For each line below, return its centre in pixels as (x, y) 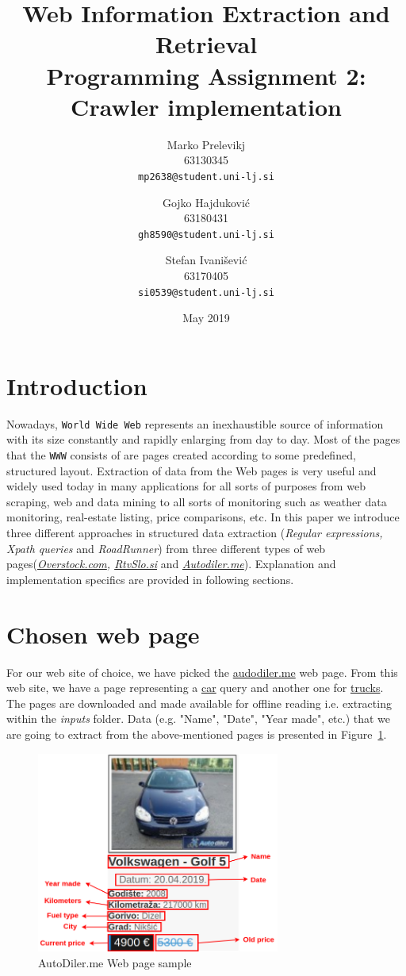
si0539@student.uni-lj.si (206, 292)
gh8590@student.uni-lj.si (206, 234)
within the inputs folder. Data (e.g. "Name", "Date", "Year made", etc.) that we (199, 719)
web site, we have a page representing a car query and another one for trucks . (195, 688)
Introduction (77, 385)
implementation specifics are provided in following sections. (150, 579)
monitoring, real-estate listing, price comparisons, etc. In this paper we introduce (203, 517)
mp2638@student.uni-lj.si (206, 177)
